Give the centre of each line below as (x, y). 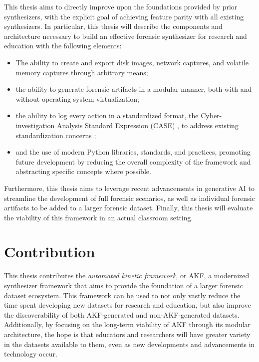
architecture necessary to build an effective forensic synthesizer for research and (126, 36)
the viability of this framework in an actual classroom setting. (99, 217)
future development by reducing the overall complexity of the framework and (133, 161)
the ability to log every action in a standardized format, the (107, 115)
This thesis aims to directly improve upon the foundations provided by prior (121, 6)
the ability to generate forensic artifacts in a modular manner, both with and (134, 89)
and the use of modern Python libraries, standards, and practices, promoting (133, 152)
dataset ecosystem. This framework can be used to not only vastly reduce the (122, 295)
